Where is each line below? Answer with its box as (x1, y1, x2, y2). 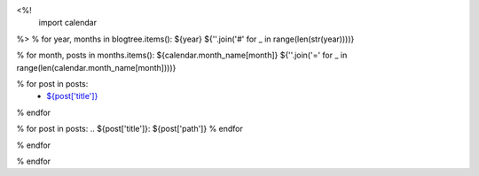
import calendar (38, 18, 98, 28)
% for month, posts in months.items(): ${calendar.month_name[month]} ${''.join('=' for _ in (16, 50, 348, 61)
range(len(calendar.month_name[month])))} (16, 62, 177, 73)
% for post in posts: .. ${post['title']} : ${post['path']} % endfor (16, 124, 244, 134)
